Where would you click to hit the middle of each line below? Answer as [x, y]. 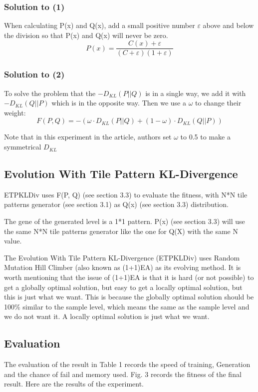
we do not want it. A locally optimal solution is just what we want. [107, 316]
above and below [228, 25]
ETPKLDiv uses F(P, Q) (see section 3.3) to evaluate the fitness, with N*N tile [126, 194]
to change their [218, 103]
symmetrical [23, 147]
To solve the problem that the [50, 93]
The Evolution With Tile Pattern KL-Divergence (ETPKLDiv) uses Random [122, 257]
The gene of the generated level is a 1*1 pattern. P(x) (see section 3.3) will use [125, 221]
